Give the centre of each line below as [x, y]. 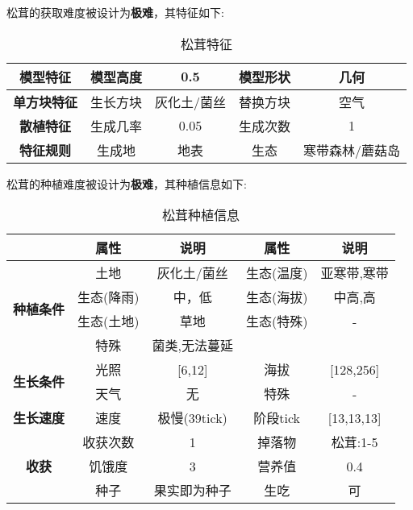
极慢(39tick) [192, 418]
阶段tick [277, 418]
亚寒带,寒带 [355, 273]
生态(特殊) [277, 321]
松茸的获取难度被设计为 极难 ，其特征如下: [115, 12]
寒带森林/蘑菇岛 [352, 150]
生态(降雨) [108, 297]
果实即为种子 [192, 491]
